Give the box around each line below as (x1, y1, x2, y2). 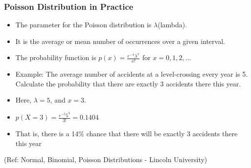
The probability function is (15, 52, 96, 63)
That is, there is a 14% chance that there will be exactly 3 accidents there (15, 128, 238, 138)
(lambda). (158, 20, 187, 30)
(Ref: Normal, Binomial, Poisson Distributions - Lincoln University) (4, 154, 207, 165)
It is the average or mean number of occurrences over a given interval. (15, 36, 225, 46)
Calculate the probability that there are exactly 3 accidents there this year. (15, 78, 241, 88)
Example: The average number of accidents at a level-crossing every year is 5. (15, 69, 248, 79)
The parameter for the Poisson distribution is (15, 20, 152, 30)
